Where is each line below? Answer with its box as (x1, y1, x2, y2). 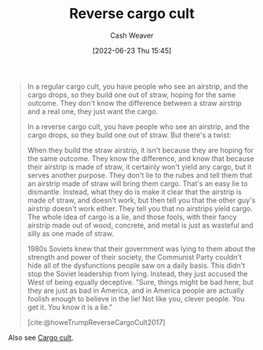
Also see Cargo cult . (8, 333, 74, 342)
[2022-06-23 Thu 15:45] (92, 46, 172, 55)
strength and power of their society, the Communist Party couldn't (27, 252, 242, 261)
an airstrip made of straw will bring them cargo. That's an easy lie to (27, 178, 248, 188)
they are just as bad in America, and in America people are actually (27, 286, 245, 295)
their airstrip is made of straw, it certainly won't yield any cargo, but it (27, 162, 252, 171)
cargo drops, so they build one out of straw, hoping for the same (27, 89, 236, 99)
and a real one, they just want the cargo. (27, 107, 159, 116)
